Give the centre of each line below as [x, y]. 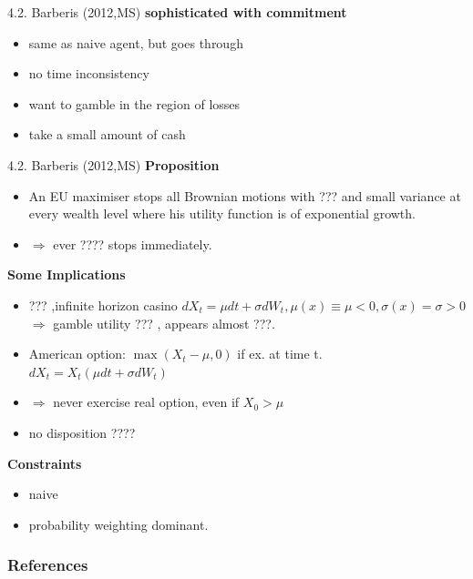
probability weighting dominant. [118, 524]
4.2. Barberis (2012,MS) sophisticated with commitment [177, 12]
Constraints [45, 463]
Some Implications [67, 274]
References [48, 565]
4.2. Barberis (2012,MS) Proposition [113, 164]
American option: [77, 354]
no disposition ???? [82, 432]
